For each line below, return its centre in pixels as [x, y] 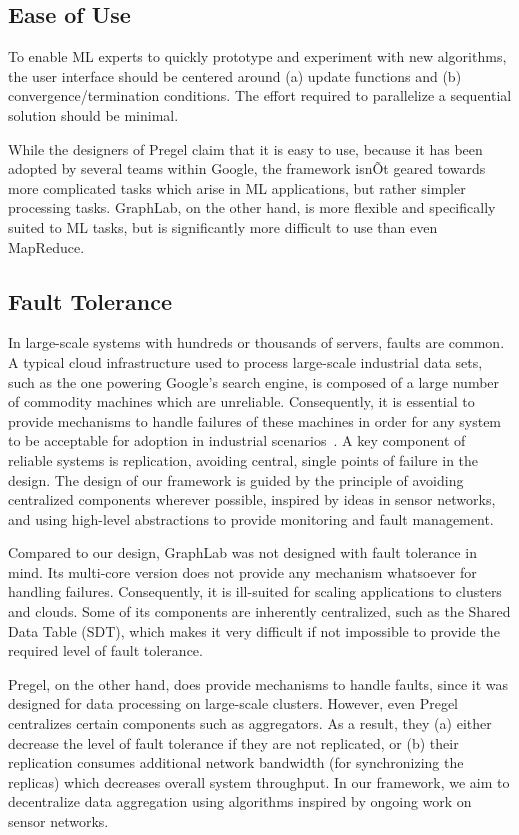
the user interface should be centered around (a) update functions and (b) [235, 75]
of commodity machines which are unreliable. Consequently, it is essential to [241, 401]
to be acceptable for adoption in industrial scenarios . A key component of [237, 440]
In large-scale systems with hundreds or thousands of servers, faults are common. [256, 342]
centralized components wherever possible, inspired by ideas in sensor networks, [252, 499]
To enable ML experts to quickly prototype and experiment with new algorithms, [257, 56]
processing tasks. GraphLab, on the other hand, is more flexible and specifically [252, 207]
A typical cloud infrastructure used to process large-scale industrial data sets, [245, 361]
